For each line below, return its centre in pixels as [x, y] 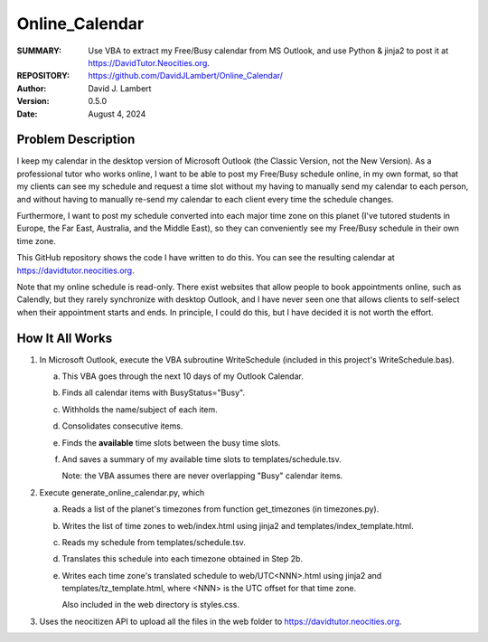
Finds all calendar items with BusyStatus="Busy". [154, 392]
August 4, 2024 [117, 114]
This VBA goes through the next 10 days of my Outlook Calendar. [183, 376]
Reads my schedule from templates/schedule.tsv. [154, 542]
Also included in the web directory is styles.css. [150, 605]
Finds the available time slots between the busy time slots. [171, 442]
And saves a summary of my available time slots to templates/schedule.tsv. [202, 459]
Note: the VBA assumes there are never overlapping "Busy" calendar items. [202, 476]
